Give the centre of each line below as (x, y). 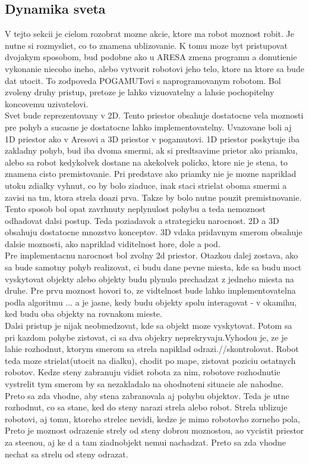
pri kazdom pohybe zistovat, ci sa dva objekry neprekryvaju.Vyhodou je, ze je (146, 337)
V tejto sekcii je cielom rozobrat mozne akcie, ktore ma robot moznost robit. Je (149, 34)
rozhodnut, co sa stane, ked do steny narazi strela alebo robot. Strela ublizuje (146, 407)
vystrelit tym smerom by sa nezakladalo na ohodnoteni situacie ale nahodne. (144, 384)
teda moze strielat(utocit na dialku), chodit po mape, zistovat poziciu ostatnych (150, 360)
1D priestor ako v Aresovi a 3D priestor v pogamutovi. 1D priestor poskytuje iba (152, 138)
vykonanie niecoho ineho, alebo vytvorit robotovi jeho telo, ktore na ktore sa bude (154, 68)
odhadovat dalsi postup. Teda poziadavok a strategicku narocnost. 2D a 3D (142, 220)
